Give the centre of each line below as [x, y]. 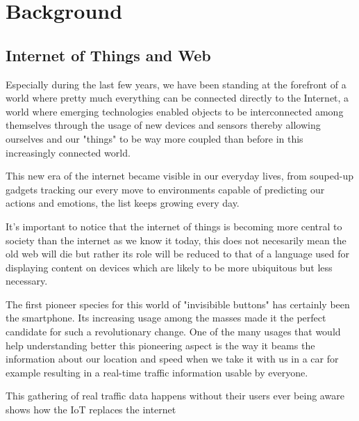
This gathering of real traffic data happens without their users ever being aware [175, 396]
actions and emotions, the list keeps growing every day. [123, 203]
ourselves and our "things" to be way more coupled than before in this [155, 138]
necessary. [27, 281]
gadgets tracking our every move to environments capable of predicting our [165, 189]
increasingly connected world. [68, 152]
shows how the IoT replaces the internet [91, 410]
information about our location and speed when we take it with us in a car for [172, 359]
